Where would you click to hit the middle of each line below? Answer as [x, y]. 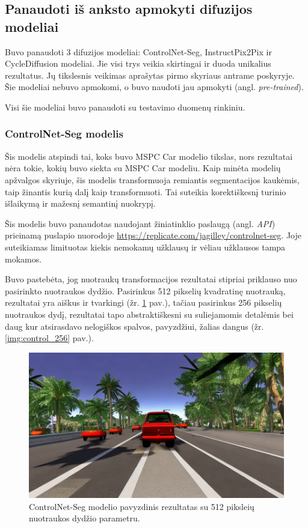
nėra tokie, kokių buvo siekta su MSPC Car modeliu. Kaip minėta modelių [143, 168]
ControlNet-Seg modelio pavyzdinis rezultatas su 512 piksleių [142, 506]
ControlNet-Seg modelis [64, 134]
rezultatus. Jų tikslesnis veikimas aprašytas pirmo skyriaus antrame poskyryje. [150, 75]
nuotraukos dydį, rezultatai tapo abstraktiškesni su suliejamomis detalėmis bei [149, 314]
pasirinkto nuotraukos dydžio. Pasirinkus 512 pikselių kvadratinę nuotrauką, [145, 290]
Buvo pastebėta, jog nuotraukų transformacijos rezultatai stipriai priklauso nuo [151, 279]
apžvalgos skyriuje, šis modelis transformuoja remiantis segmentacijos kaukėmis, [152, 179]
